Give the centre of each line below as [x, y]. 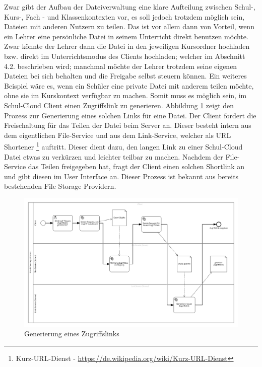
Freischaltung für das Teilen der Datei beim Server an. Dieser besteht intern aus [128, 125]
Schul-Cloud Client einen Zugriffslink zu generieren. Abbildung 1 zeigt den [119, 105]
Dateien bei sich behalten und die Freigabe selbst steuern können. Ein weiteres [125, 76]
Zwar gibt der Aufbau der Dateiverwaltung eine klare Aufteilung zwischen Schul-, [130, 7]
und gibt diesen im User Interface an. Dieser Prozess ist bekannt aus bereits [121, 176]
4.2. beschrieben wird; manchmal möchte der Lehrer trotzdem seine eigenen [121, 66]
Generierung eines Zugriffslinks [72, 334]
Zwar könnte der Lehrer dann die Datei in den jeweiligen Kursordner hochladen [127, 46]
